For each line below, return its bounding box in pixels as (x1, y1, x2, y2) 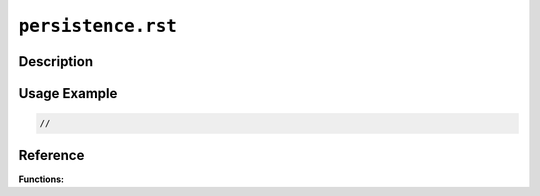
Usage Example (18, 85, 118, 102)
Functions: (18, 173, 65, 185)
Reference (18, 146, 85, 164)
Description (18, 53, 94, 70)
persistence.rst (18, 15, 177, 37)
